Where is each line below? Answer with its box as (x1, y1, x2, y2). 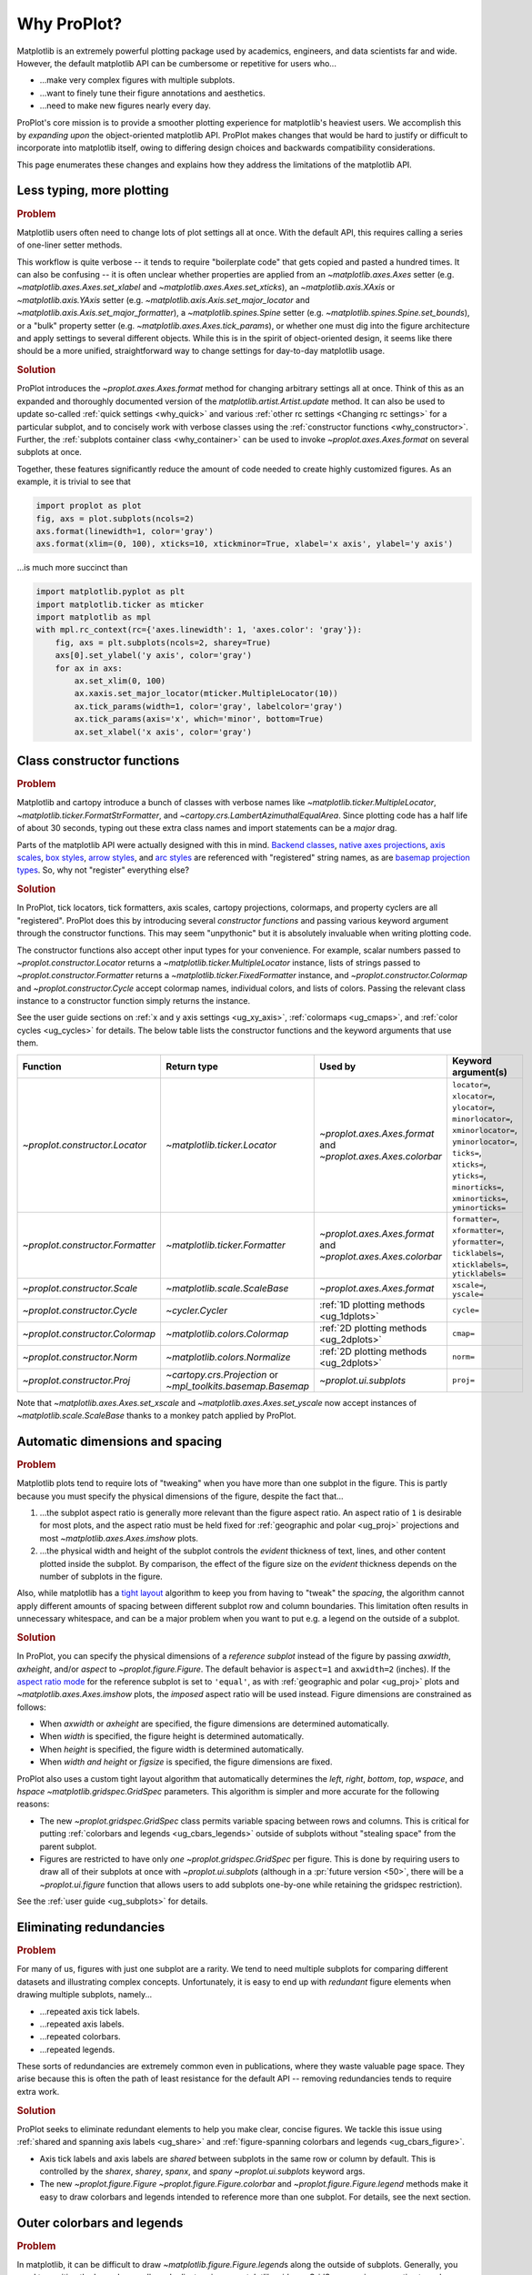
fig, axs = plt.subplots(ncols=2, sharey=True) (55, 637, 272, 648)
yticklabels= (451, 1269, 507, 1279)
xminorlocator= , (451, 1123, 518, 1136)
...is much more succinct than (16, 562, 128, 573)
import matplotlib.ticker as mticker (35, 599, 205, 610)
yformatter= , (451, 1234, 505, 1247)
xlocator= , (451, 1088, 496, 1101)
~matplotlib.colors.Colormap (166, 1327, 289, 1340)
